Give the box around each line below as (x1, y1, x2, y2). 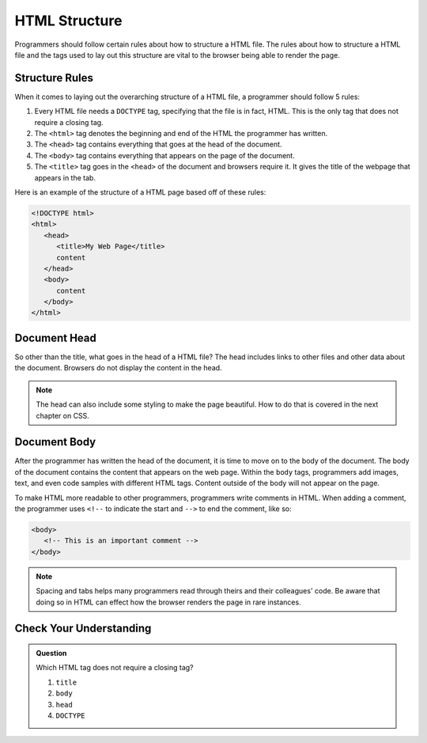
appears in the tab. (34, 172, 96, 182)
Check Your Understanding (14, 622, 152, 635)
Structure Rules (14, 71, 94, 85)
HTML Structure (14, 12, 123, 29)
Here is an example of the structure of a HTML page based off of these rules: (14, 187, 266, 197)
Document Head (14, 331, 96, 344)
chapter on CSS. (36, 411, 90, 420)
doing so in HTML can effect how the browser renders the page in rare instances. (36, 597, 301, 607)
